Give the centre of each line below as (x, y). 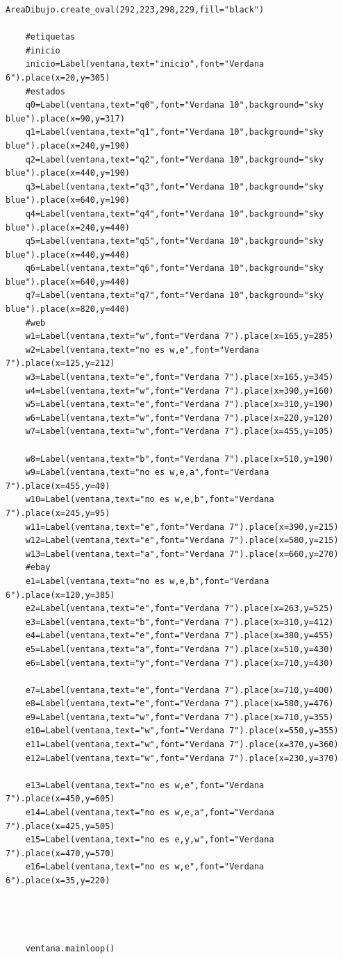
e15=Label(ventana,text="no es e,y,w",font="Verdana (150, 840)
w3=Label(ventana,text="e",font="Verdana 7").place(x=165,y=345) (179, 377)
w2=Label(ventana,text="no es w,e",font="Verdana (142, 350)
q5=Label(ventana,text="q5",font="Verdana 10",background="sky (175, 241)
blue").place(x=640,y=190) (68, 200)
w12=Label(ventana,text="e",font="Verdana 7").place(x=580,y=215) (182, 541)
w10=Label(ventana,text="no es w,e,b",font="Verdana (150, 500)
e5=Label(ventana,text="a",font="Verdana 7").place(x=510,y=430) (179, 649)
